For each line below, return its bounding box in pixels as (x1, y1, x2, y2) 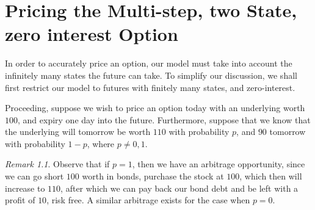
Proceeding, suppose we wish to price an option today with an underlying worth (5, 101, 305, 114)
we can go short (5, 170, 64, 183)
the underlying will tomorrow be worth (5, 125, 151, 138)
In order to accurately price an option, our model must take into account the (5, 57, 292, 70)
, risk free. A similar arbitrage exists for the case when (46, 194, 250, 206)
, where (87, 137, 115, 150)
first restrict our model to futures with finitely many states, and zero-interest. (5, 81, 295, 93)
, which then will (239, 170, 302, 183)
